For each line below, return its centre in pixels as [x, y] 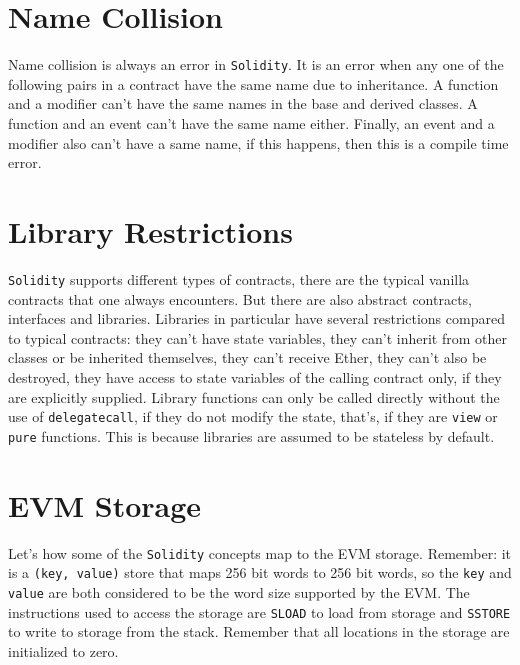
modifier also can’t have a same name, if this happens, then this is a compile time [258, 142]
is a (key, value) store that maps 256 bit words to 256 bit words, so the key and [260, 572]
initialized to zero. [63, 650]
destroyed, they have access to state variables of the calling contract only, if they [255, 376]
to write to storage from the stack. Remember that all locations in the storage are [259, 631]
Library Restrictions [150, 230]
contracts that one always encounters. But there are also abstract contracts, [240, 298]
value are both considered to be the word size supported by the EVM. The [239, 591]
